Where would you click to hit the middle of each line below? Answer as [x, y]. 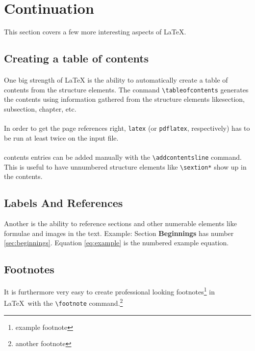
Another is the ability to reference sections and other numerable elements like [120, 223]
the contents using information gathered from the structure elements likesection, [124, 99]
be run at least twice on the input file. [61, 137]
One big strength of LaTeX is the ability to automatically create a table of [116, 80]
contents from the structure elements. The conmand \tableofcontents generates [126, 89]
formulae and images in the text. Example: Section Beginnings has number [119, 233]
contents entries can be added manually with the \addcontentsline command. [123, 157]
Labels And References [64, 203]
